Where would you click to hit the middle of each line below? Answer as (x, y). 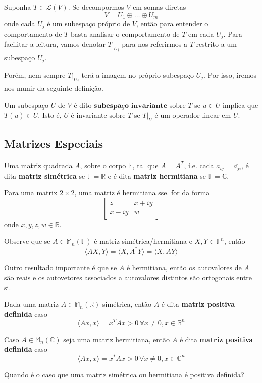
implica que (240, 105)
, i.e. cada (199, 165)
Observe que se (27, 241)
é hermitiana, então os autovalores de (184, 267)
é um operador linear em (193, 115)
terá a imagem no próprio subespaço (138, 74)
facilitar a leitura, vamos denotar (55, 44)
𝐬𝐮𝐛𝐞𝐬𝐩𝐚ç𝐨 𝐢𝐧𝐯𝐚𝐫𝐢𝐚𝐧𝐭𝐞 (131, 106)
